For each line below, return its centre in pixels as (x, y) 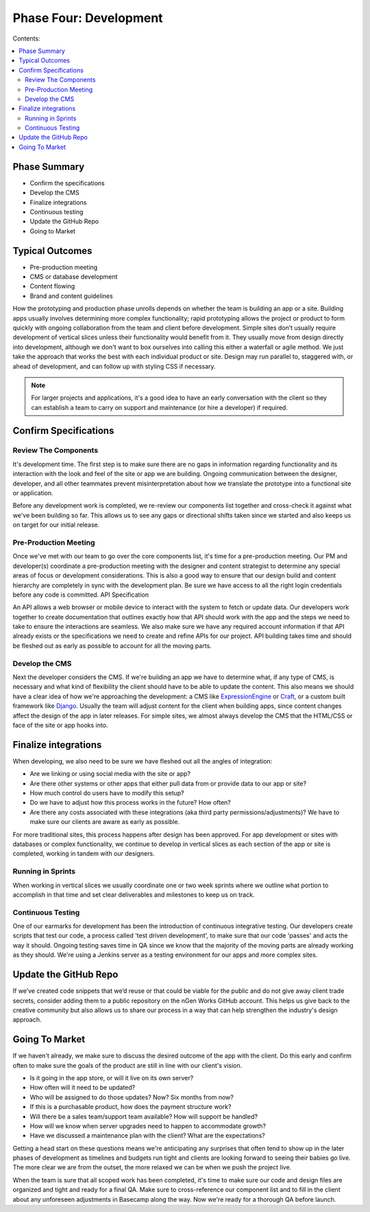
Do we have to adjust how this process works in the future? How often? (130, 803)
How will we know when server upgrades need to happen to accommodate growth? (148, 1125)
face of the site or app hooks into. (60, 725)
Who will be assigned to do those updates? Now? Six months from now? (132, 1097)
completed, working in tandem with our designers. (84, 854)
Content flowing (52, 286)
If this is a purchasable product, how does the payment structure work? (131, 1107)
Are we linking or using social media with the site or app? (110, 774)
